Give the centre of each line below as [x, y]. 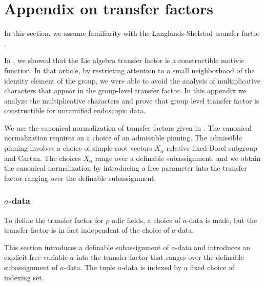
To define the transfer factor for [54, 220]
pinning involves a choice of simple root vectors [78, 148]
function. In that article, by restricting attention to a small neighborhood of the [129, 70]
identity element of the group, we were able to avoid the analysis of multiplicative [132, 80]
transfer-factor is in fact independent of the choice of [87, 230]
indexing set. [24, 277]
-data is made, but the [222, 220]
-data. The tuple [89, 267]
